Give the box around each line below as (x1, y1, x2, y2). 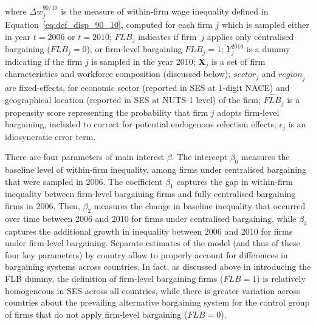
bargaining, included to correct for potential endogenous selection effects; (5, 118, 276, 130)
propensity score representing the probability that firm (5, 106, 208, 118)
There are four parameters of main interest (5, 150, 165, 163)
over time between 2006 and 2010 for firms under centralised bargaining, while (5, 212, 297, 224)
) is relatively (256, 272, 306, 284)
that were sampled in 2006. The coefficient (5, 175, 163, 187)
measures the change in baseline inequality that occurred (94, 199, 306, 212)
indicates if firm (138, 30, 197, 42)
